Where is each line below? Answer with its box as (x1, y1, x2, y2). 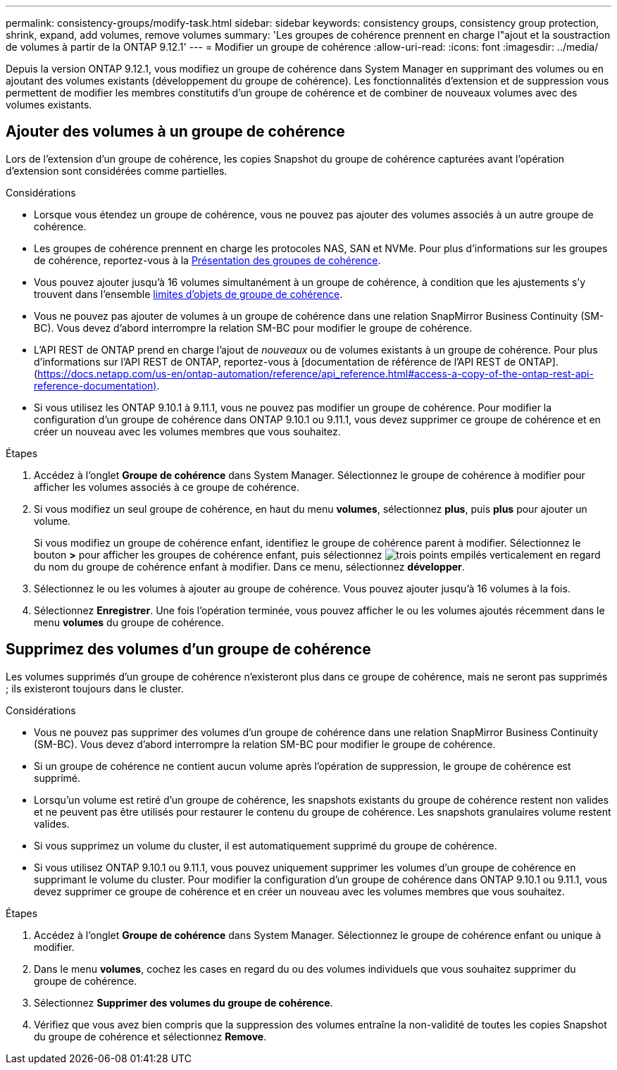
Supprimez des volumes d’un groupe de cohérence (6, 640, 371, 659)
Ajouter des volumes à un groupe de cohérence (6, 123, 345, 141)
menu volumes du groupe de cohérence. (34, 616, 224, 628)
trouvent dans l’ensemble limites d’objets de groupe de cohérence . (34, 287, 343, 300)
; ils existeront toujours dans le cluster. (6, 682, 184, 695)
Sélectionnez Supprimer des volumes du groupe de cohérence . (34, 996, 333, 1009)
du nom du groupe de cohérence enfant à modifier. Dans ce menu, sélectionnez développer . (34, 560, 465, 573)
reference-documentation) (34, 379, 157, 392)
